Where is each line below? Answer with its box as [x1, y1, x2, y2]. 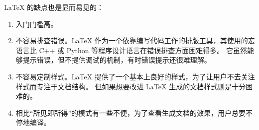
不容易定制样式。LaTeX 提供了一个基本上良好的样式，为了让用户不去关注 [15, 71, 255, 81]
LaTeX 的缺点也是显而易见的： [4, 2, 104, 12]
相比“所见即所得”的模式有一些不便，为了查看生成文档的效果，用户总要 [15, 107, 246, 118]
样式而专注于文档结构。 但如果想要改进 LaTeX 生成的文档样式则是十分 [15, 81, 246, 91]
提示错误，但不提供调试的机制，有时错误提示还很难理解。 [22, 55, 211, 65]
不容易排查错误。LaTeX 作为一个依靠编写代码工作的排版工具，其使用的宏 [15, 35, 255, 46]
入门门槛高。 [15, 18, 58, 29]
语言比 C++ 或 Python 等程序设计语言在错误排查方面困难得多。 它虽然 [15, 45, 247, 55]
